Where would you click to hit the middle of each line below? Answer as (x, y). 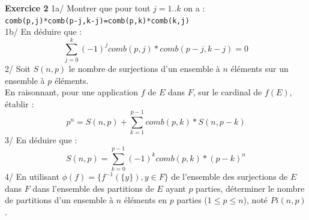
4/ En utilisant (32, 177)
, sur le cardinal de (227, 92)
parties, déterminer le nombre (250, 188)
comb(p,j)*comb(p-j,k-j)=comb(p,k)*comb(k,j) (97, 21)
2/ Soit (18, 68)
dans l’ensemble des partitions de (93, 188)
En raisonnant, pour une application (72, 92)
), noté (256, 200)
